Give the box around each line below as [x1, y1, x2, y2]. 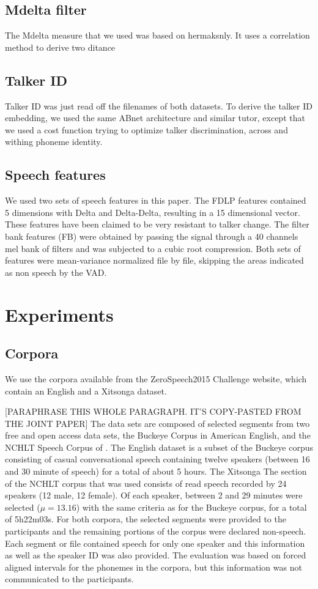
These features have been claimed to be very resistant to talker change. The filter [5, 218, 309, 231]
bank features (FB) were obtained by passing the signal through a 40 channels [5, 229, 298, 242]
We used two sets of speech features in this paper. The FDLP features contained [5, 194, 306, 207]
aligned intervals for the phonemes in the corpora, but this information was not [5, 560, 302, 573]
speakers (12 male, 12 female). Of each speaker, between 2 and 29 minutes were [5, 489, 303, 502]
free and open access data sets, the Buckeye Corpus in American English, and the [5, 429, 311, 442]
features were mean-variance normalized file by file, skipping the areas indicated [5, 254, 304, 267]
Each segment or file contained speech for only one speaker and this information [5, 536, 305, 549]
